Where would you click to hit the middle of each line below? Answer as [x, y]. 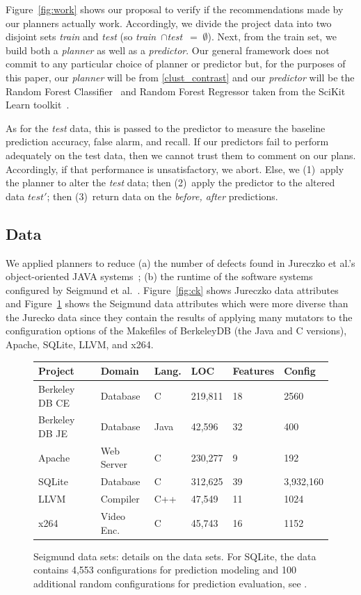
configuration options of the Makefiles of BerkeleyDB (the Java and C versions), [176, 331]
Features [254, 371]
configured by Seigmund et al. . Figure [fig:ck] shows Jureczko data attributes [172, 290]
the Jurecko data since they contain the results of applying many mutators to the [179, 317]
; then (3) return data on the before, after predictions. [162, 196]
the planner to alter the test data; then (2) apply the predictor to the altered [170, 182]
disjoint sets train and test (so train [81, 36]
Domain [120, 371]
